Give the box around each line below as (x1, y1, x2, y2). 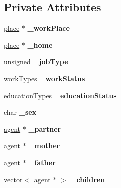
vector (4, 174, 23, 184)
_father (28, 157, 56, 167)
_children (70, 174, 105, 184)
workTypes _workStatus (4, 73, 85, 83)
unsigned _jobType (4, 56, 68, 67)
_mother (28, 140, 60, 151)
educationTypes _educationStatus (4, 90, 117, 100)
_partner (28, 123, 61, 134)
